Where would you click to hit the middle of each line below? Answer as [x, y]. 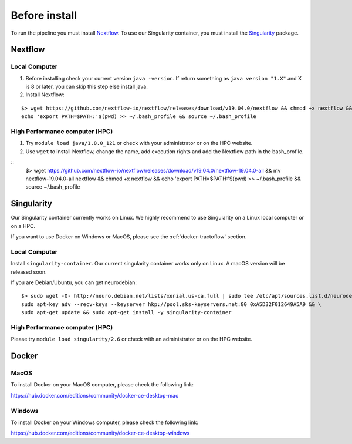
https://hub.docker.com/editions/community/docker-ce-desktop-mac [95, 395]
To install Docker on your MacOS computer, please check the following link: [102, 385]
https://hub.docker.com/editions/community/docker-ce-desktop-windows [100, 433]
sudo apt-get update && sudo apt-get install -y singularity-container [126, 312]
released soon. [29, 272]
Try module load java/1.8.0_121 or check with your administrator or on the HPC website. [139, 143]
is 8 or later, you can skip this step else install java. [87, 87]
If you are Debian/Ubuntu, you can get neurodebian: [74, 282]
